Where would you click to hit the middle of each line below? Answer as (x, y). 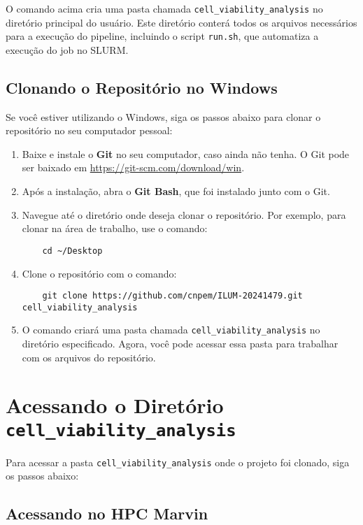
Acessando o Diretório (115, 405)
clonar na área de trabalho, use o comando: (115, 228)
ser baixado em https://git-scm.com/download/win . (133, 167)
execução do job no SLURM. (67, 49)
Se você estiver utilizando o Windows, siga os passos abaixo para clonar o (163, 116)
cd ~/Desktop (72, 251)
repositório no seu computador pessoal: (89, 130)
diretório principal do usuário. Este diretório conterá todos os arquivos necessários (181, 22)
